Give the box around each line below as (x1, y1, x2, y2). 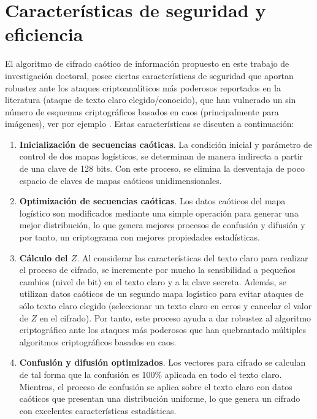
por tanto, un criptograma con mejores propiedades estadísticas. (19, 231, 260, 244)
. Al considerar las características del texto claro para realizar (77, 251, 308, 264)
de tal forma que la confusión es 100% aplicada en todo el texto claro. (19, 367, 282, 380)
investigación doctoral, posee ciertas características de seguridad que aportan (5, 69, 294, 82)
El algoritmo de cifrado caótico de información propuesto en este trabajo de (5, 57, 289, 70)
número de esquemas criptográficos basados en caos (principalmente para (5, 105, 279, 118)
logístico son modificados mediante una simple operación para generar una (19, 206, 299, 219)
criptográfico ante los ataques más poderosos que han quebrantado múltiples (19, 323, 307, 336)
